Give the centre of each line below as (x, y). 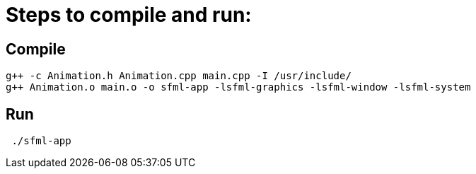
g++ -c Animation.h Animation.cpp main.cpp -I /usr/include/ (179, 76)
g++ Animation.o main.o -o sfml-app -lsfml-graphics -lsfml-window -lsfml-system (238, 87)
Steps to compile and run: (129, 15)
